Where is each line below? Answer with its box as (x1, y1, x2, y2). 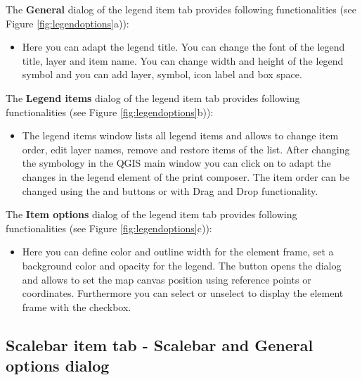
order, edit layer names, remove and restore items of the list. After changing (22, 141, 350, 156)
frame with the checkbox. (22, 299, 131, 314)
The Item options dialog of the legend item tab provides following (6, 207, 297, 222)
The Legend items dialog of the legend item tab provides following (6, 90, 300, 105)
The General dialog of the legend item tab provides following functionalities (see (6, 2, 356, 16)
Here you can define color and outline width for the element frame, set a (22, 244, 334, 259)
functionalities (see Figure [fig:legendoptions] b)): (6, 104, 214, 119)
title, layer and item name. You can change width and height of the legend (22, 53, 344, 68)
